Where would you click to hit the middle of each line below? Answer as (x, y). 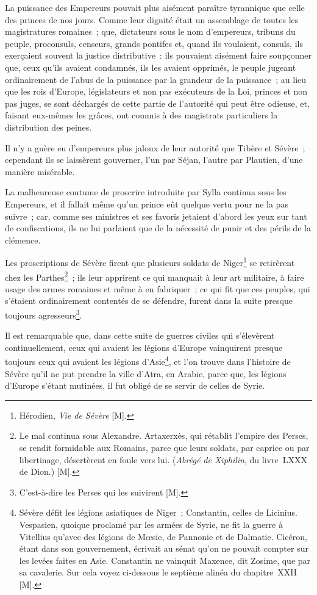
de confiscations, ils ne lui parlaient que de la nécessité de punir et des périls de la (158, 228)
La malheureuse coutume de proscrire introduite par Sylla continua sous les (146, 192)
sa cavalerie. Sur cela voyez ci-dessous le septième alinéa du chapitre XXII (158, 572)
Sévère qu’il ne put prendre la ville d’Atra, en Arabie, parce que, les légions (146, 373)
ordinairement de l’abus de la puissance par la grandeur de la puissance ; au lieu (156, 79)
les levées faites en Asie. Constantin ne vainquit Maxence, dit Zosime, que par (165, 560)
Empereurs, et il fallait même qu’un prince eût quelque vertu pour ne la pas (147, 204)
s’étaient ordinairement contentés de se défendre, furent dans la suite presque (149, 301)
